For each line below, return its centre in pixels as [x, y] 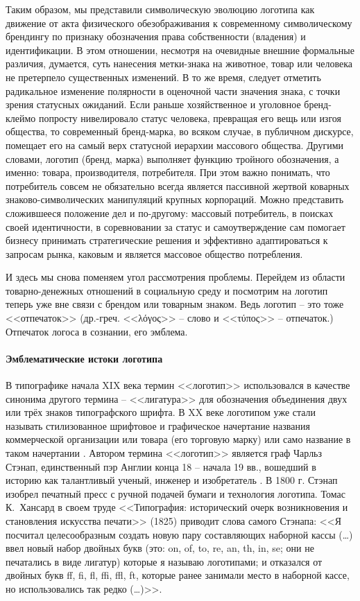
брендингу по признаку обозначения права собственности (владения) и [156, 36]
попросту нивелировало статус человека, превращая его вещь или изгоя [190, 117]
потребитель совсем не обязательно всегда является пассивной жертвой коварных [178, 185]
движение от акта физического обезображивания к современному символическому [179, 23]
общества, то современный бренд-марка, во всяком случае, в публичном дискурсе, [180, 131]
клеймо [21, 117]
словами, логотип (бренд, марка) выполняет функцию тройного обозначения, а [172, 158]
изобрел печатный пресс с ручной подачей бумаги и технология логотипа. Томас [175, 493]
